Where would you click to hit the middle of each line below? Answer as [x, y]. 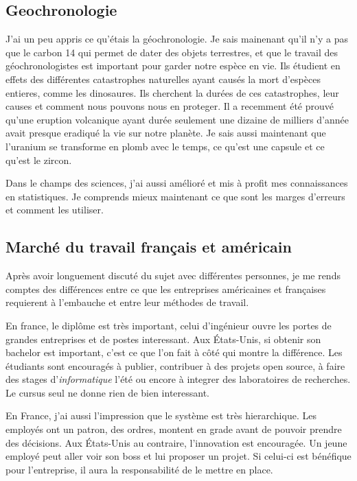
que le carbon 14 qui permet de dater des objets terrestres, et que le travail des [172, 52]
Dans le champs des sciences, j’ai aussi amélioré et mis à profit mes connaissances [177, 183]
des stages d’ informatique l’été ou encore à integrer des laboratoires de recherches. [178, 379]
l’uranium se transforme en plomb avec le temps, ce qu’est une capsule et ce [165, 146]
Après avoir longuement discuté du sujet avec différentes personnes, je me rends [173, 275]
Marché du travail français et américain [149, 247]
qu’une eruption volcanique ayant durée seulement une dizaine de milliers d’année [177, 119]
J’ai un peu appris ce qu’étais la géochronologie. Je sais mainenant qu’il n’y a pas [177, 39]
